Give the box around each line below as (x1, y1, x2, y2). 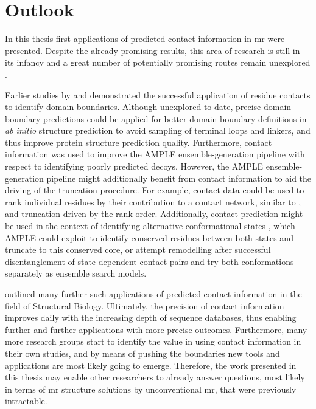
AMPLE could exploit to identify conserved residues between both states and (5, 231, 293, 244)
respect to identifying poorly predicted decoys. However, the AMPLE (5, 160, 264, 173)
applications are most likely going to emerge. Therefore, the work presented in (5, 359, 297, 371)
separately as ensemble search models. (5, 267, 147, 280)
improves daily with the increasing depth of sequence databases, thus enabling (5, 311, 297, 324)
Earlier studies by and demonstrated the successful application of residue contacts (5, 88, 311, 101)
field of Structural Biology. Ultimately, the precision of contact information (5, 299, 284, 312)
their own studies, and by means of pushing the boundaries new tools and (5, 346, 280, 359)
